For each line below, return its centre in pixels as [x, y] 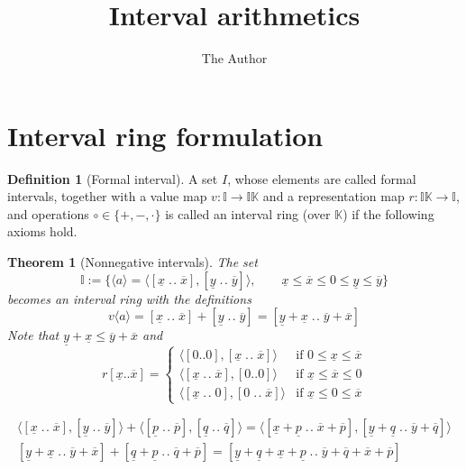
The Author [234, 58]
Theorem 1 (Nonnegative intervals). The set [132, 262]
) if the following [388, 213]
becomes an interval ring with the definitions [129, 298]
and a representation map [334, 196]
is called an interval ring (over [248, 213]
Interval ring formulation [165, 135]
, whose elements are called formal [322, 178]
